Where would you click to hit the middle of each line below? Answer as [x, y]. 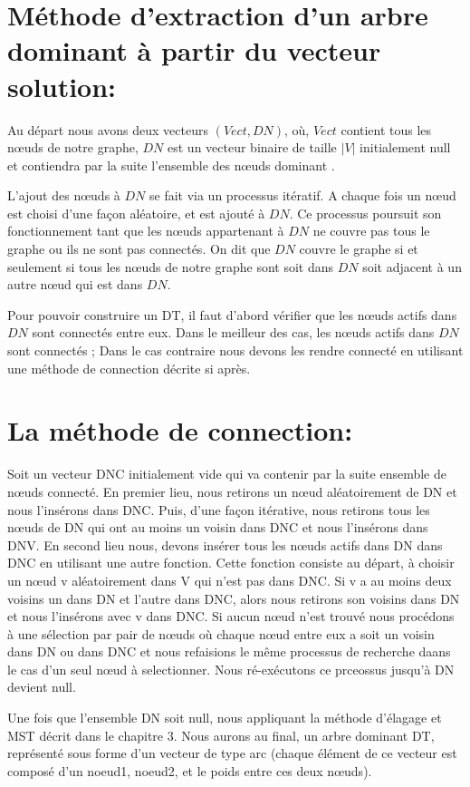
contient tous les [386, 129]
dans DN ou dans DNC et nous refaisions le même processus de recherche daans [229, 651]
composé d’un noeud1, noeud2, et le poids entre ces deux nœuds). [190, 770]
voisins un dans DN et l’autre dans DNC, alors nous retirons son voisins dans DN [234, 598]
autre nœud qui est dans [75, 284]
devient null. [42, 687]
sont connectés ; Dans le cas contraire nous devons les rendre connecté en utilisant [235, 350]
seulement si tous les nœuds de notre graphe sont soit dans [170, 266]
